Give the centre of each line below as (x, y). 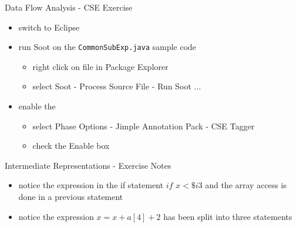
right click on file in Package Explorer (100, 66)
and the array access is (246, 185)
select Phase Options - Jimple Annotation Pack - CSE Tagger (144, 126)
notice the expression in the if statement (91, 185)
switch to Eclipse (49, 27)
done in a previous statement (71, 196)
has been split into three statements (228, 216)
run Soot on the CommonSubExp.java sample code (107, 47)
